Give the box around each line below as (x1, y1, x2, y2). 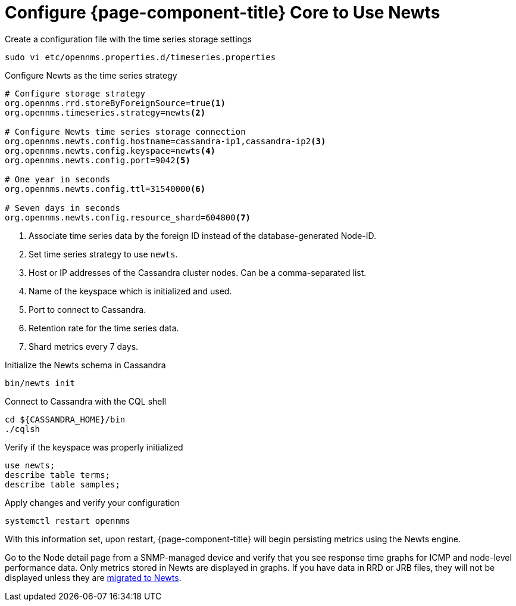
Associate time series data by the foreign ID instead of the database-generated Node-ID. (29, 230, 377, 241)
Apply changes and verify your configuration (5, 497, 180, 508)
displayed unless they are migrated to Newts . (5, 572, 182, 583)
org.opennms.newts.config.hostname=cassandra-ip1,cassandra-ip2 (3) (5, 136, 326, 146)
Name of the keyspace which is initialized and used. (29, 285, 232, 296)
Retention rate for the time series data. (29, 322, 179, 333)
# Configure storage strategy (5, 88, 146, 98)
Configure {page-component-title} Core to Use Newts (5, 2, 440, 23)
